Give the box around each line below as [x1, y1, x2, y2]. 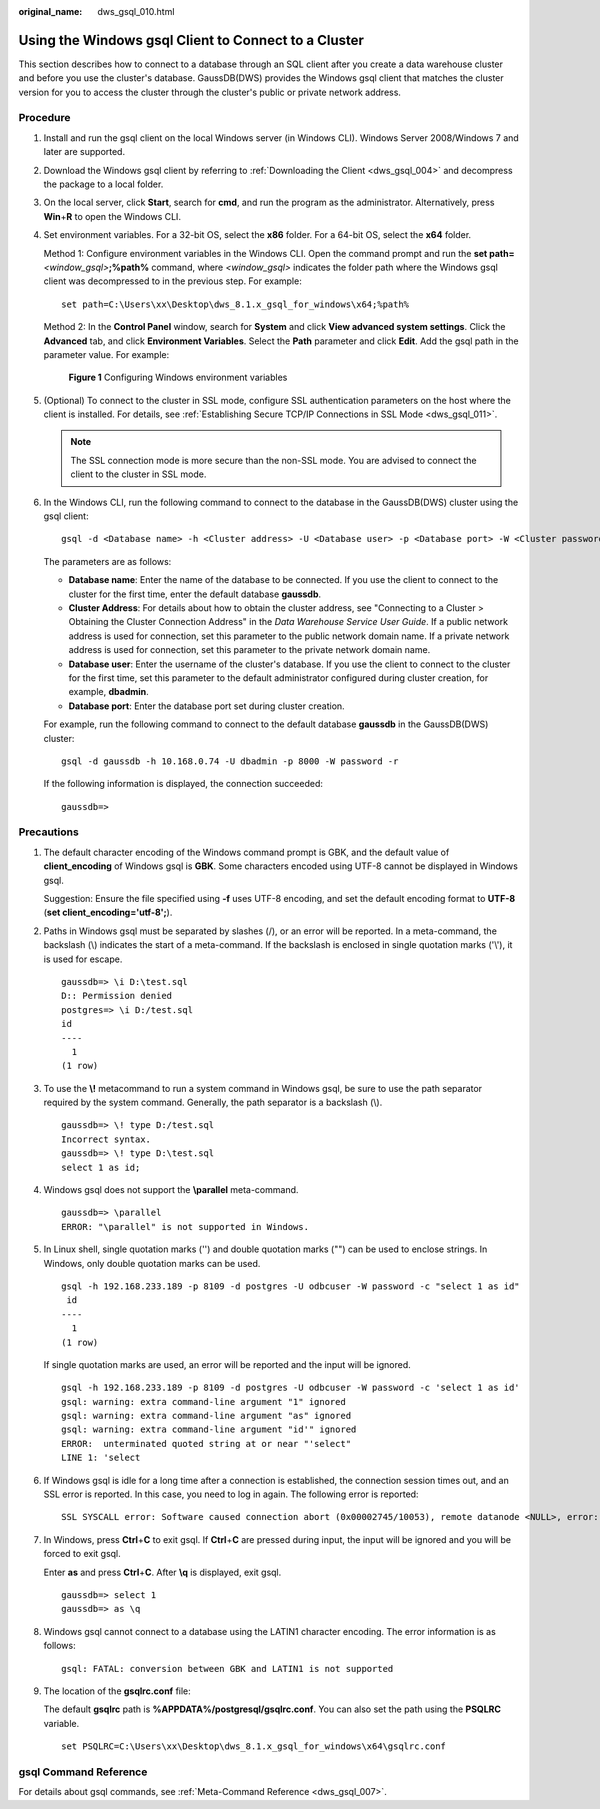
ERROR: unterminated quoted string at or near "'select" [61, 1438, 352, 1449]
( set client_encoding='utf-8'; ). [43, 906, 173, 919]
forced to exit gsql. [43, 1548, 122, 1560]
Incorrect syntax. [61, 1133, 152, 1145]
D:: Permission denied [61, 990, 173, 1002]
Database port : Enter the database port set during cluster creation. [68, 700, 345, 712]
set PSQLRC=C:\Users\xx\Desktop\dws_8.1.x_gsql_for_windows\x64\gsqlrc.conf [61, 1741, 447, 1752]
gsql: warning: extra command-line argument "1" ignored [61, 1396, 347, 1407]
